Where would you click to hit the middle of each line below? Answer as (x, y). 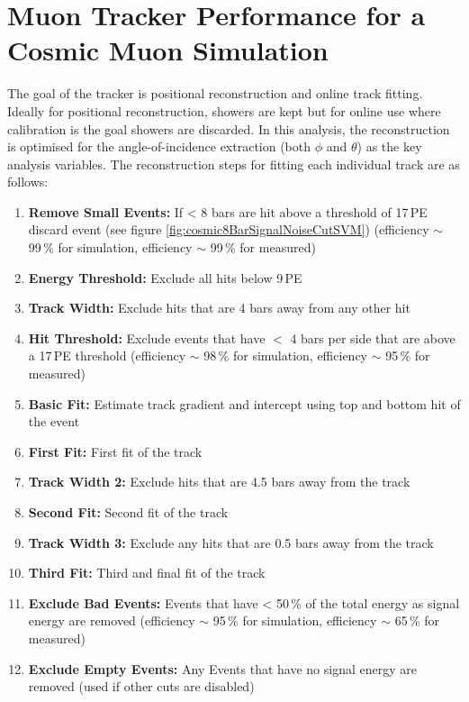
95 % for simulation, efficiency (295, 620)
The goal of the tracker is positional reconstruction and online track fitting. (215, 93)
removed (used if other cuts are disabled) (141, 686)
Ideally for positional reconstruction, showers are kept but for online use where (224, 110)
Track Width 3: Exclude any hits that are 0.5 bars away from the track (231, 542)
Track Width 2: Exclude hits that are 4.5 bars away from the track (219, 482)
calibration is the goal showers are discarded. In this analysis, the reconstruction (229, 128)
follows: (28, 182)
